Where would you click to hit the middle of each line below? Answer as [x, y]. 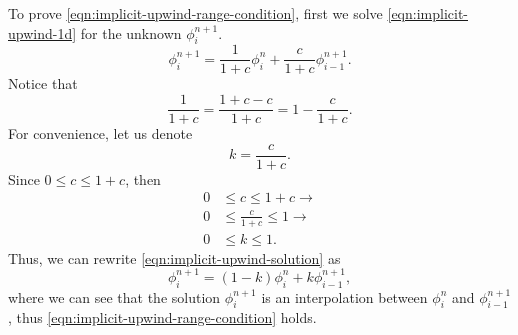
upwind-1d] [42, 32]
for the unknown [131, 32]
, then [143, 178]
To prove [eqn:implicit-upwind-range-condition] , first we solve [195, 13]
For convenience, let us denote [100, 133]
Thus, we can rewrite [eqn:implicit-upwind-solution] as [174, 257]
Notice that [43, 83]
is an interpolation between [344, 296]
